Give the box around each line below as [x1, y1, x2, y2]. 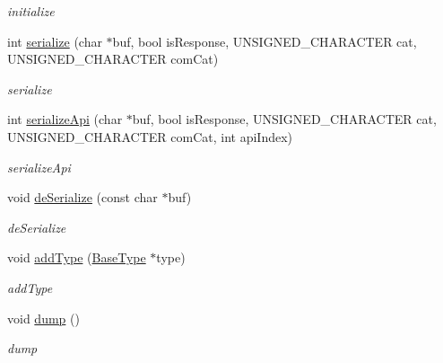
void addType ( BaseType [7, 248, 146, 267]
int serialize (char [7, 31, 102, 50]
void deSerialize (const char [7, 188, 158, 207]
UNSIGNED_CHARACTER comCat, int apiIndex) [7, 127, 293, 146]
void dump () [7, 308, 80, 327]
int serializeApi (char [7, 110, 123, 128]
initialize [7, 2, 55, 20]
